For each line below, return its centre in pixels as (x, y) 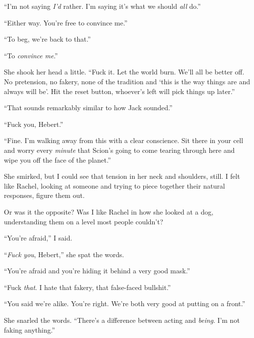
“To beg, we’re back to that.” (47, 39)
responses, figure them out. (44, 195)
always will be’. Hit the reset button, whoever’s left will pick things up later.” (119, 91)
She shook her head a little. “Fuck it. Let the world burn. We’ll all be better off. (124, 72)
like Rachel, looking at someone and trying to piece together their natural (115, 185)
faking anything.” (30, 329)
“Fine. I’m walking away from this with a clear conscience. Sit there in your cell (124, 140)
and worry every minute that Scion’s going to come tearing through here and (119, 150)
